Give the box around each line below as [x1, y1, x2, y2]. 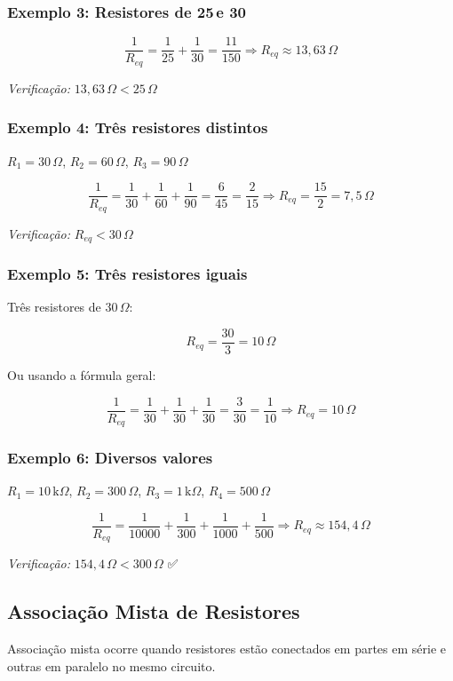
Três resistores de [7, 297, 101, 316]
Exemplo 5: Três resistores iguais [7, 263, 248, 285]
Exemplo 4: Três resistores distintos [7, 116, 268, 139]
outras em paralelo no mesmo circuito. [7, 656, 216, 675]
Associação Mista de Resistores [7, 598, 300, 625]
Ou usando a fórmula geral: [7, 365, 156, 384]
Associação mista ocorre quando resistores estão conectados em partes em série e [7, 639, 446, 658]
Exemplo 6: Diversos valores [7, 447, 213, 469]
